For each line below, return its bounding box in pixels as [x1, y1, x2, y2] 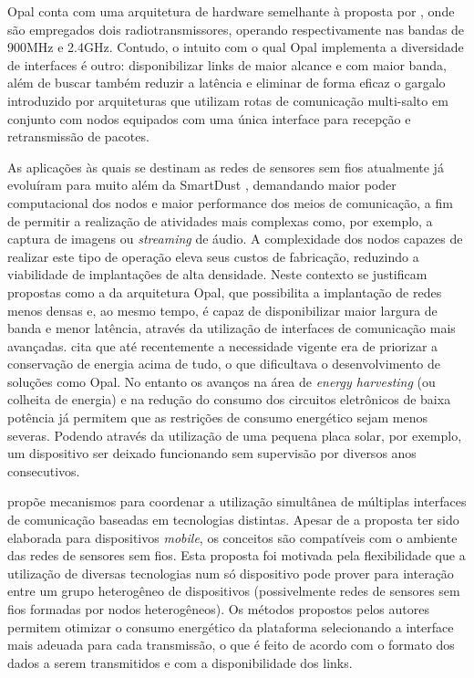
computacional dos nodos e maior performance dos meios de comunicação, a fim [7, 193, 453, 212]
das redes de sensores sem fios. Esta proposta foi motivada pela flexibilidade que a [7, 546, 466, 565]
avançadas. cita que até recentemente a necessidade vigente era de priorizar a [7, 336, 438, 355]
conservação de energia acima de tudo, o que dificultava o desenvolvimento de [7, 354, 441, 373]
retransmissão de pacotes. [7, 127, 149, 146]
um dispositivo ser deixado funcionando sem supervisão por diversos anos [7, 443, 417, 463]
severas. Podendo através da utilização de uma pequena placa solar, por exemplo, [7, 425, 462, 444]
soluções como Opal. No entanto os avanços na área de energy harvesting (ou [7, 371, 436, 391]
